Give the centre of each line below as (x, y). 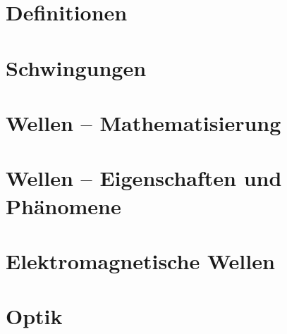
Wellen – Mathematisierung (143, 122)
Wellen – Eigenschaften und (144, 178)
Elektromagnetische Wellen (140, 260)
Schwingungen (76, 67)
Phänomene (63, 205)
